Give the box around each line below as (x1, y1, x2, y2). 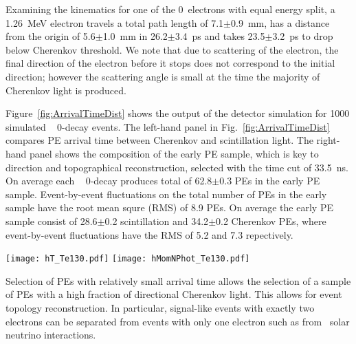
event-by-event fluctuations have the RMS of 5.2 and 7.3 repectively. (5, 227, 293, 241)
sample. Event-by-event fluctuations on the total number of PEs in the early (5, 186, 327, 201)
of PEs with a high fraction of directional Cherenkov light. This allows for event (5, 287, 342, 301)
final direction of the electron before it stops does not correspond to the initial (5, 56, 335, 70)
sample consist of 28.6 (5, 213, 98, 228)
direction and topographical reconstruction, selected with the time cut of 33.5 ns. (5, 160, 348, 174)
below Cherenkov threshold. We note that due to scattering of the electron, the (5, 42, 339, 56)
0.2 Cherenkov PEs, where (216, 213, 326, 228)
